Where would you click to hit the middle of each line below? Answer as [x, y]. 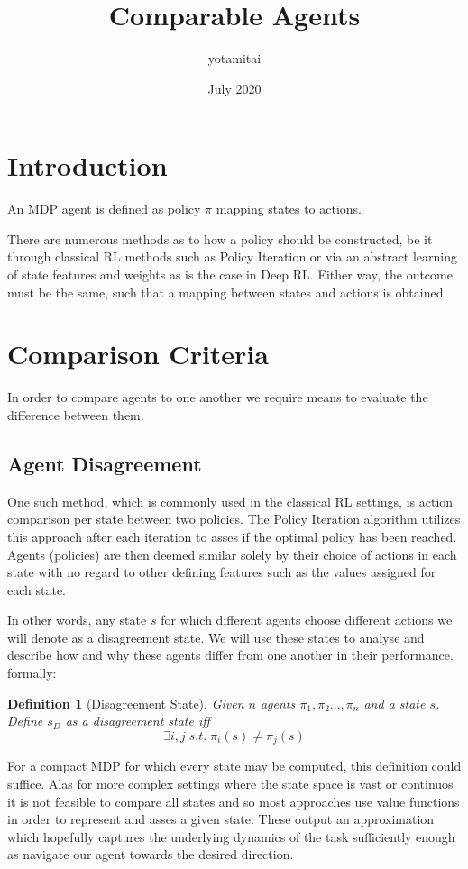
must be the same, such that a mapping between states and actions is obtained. [227, 292]
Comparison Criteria [138, 354]
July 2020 [234, 88]
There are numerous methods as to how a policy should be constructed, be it [220, 238]
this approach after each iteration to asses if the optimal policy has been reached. [232, 536]
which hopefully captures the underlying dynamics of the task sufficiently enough [231, 836]
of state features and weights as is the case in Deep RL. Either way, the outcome [230, 274]
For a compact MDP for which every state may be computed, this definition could [234, 766]
